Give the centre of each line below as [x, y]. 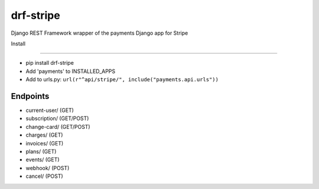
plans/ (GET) [41, 151]
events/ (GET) [43, 160]
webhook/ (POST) [48, 168]
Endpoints [30, 96]
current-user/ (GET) [50, 110]
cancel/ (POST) [44, 176]
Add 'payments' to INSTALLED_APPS [71, 71]
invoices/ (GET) [45, 143]
